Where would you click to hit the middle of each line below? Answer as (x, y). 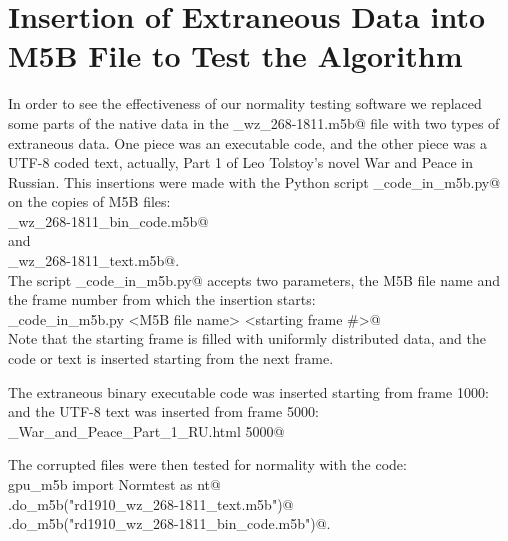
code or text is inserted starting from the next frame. (171, 358)
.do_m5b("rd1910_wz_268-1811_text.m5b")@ (151, 503)
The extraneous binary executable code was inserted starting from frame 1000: (248, 391)
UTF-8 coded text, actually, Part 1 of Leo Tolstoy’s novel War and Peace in (240, 162)
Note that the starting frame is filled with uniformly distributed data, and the (247, 338)
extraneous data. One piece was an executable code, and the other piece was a (247, 142)
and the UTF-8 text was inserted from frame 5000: (163, 411)
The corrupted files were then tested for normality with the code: (207, 464)
